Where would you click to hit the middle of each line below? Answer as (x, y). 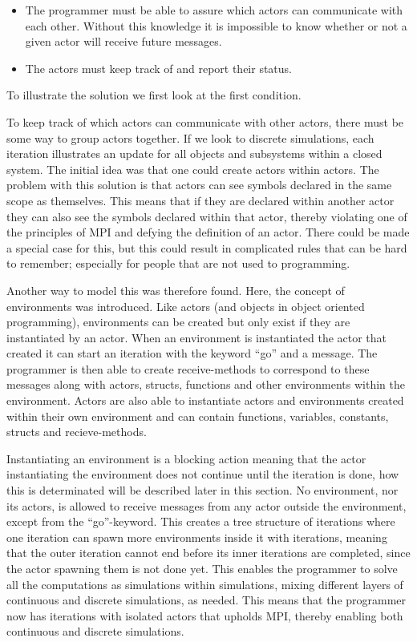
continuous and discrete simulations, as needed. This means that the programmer (206, 600)
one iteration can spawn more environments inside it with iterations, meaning (197, 537)
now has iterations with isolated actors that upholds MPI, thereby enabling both (205, 615)
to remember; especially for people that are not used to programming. (178, 263)
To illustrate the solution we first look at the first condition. (154, 95)
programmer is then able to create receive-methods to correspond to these (188, 368)
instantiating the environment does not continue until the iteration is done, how (203, 474)
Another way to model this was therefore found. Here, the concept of (176, 290)
